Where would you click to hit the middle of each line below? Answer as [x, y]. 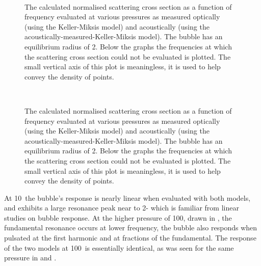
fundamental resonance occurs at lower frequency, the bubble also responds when [131, 228]
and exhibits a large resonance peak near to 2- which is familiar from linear [122, 208]
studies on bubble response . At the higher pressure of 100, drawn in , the [118, 217]
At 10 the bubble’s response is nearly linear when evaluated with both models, [127, 197]
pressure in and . [30, 258]
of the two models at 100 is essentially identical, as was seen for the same [119, 247]
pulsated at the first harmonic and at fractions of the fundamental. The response [130, 238]
